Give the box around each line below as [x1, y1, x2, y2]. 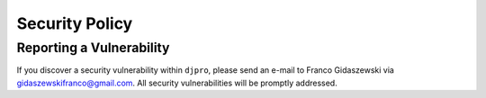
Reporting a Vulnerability [16, 40, 170, 56]
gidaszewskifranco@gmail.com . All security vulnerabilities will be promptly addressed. [16, 77, 337, 88]
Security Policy [16, 13, 133, 33]
